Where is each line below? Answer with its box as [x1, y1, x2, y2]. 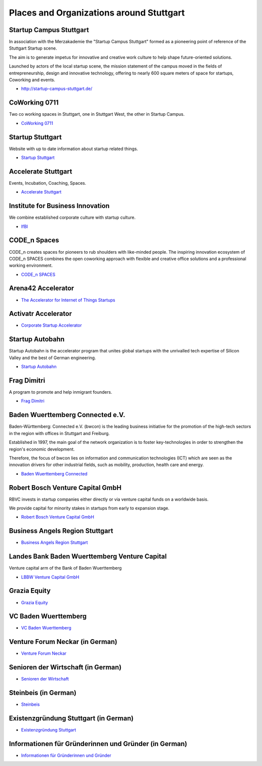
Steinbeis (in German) [9, 689, 77, 697]
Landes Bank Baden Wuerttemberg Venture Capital [9, 552, 167, 561]
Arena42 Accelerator [9, 284, 74, 293]
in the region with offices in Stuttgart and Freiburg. [9, 430, 110, 436]
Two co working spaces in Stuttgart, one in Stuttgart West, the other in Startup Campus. [9, 111, 185, 117]
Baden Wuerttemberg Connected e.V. [9, 411, 126, 419]
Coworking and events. [9, 77, 55, 83]
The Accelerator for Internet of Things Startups [21, 297, 115, 303]
